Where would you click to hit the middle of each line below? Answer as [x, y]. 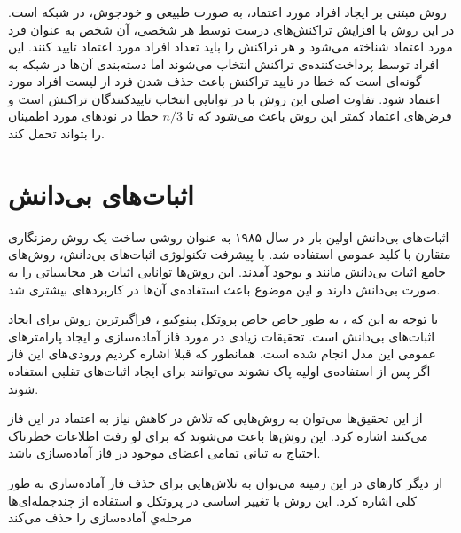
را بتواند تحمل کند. [56, 133]
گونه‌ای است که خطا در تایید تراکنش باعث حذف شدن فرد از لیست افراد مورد [215, 81]
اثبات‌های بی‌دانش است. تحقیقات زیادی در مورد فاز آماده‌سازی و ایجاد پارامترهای [222, 336]
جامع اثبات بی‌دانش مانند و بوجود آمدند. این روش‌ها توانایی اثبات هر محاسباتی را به [227, 271]
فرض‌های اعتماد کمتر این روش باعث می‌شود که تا [319, 116]
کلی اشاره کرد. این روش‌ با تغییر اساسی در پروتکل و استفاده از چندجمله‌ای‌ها [212, 500]
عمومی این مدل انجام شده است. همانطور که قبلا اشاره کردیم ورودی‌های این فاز [222, 353]
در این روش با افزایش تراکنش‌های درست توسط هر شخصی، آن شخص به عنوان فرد [231, 29]
